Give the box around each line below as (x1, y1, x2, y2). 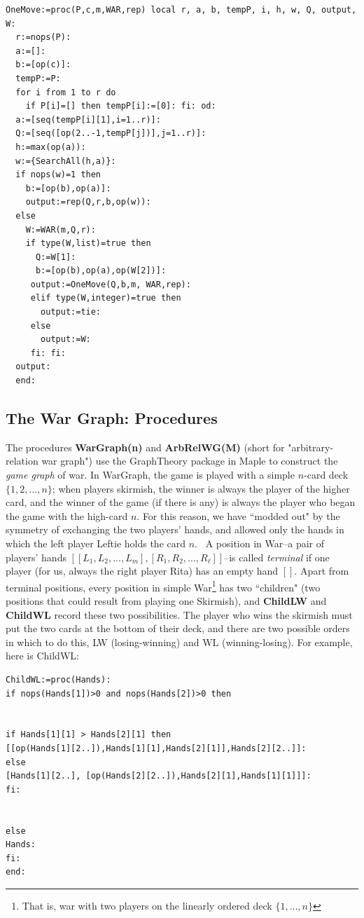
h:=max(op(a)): (15, 142, 86, 152)
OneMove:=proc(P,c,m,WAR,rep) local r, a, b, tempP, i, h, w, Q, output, (6, 5, 357, 15)
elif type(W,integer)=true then (30, 293, 181, 303)
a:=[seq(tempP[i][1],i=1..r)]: (15, 114, 161, 125)
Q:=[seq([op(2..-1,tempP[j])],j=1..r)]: (15, 128, 206, 139)
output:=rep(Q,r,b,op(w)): (25, 197, 151, 207)
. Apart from (294, 563, 349, 578)
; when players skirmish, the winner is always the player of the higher (52, 481, 350, 495)
